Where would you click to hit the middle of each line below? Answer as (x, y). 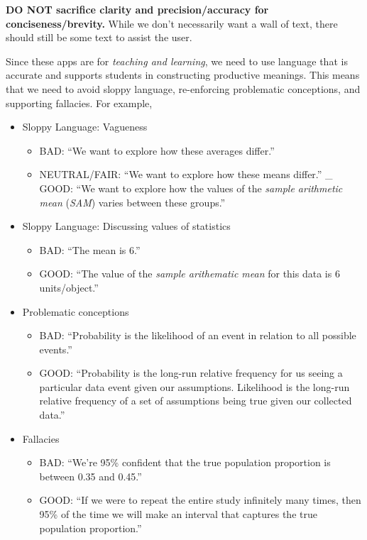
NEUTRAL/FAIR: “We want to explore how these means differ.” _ (186, 174)
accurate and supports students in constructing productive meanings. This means (183, 75)
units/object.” (69, 287)
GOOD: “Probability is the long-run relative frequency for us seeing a (191, 373)
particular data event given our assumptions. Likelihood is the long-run (195, 386)
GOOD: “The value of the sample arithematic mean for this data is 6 (190, 274)
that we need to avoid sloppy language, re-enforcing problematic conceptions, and (183, 88)
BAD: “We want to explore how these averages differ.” (157, 150)
